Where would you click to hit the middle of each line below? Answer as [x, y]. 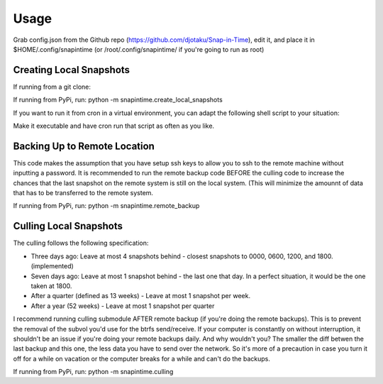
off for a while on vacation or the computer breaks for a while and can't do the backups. [142, 358]
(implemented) [52, 266]
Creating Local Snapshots [72, 70]
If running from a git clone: [52, 87]
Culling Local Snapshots [68, 226]
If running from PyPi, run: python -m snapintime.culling [93, 372]
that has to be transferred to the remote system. [83, 193]
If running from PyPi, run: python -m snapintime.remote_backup [106, 206]
